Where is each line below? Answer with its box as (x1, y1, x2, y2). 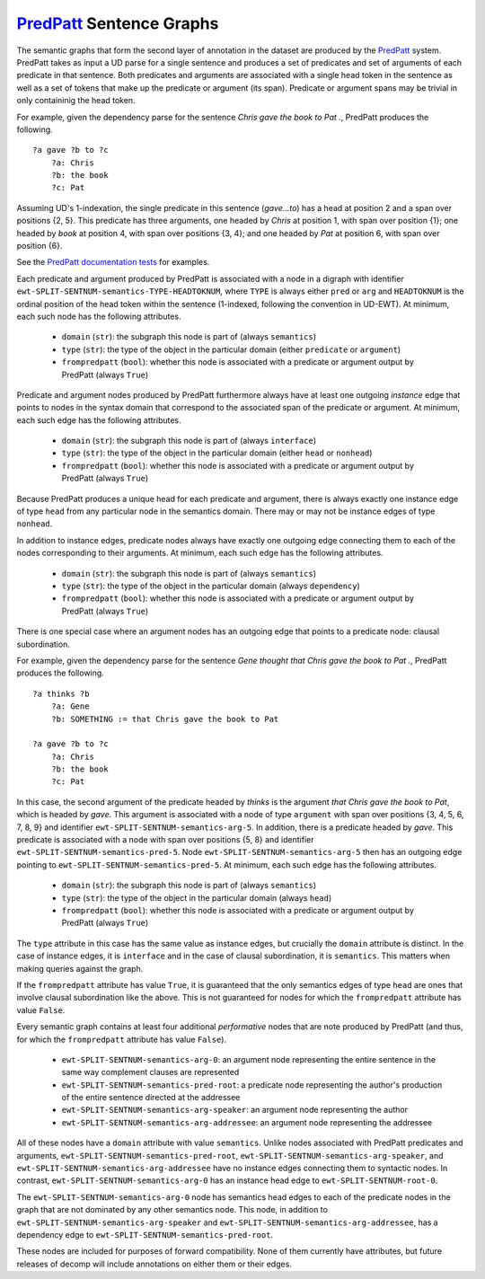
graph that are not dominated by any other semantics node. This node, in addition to (16, 1204, 328, 1215)
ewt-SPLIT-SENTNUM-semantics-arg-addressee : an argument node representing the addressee (61, 1116, 433, 1127)
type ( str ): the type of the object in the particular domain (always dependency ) (61, 580, 361, 591)
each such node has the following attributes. (16, 311, 181, 322)
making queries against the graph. (16, 963, 144, 974)
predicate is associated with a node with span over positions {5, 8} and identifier (16, 834, 314, 845)
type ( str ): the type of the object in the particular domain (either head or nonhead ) (61, 447, 373, 458)
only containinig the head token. (16, 95, 136, 106)
